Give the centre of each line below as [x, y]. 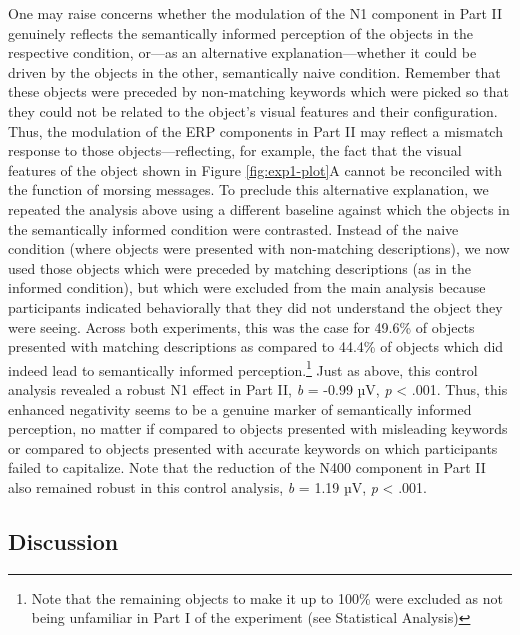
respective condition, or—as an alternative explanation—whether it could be [242, 52]
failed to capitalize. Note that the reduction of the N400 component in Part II [247, 467]
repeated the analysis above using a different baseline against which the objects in [259, 208]
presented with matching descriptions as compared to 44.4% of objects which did [256, 346]
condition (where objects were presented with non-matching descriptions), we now [259, 248]
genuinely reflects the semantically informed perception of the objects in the [241, 32]
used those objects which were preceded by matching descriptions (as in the [239, 267]
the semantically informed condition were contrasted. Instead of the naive [233, 228]
